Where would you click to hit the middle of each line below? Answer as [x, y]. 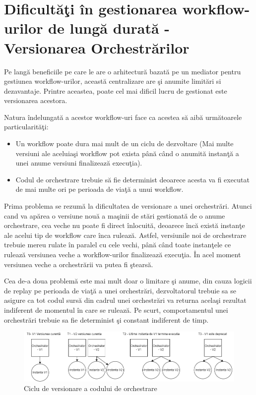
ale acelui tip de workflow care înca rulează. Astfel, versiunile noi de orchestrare [125, 235]
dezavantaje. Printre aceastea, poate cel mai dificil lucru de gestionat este [116, 90]
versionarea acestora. [36, 100]
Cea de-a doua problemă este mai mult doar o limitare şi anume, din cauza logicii [128, 281]
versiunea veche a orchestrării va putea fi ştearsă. [79, 264]
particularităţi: [26, 127]
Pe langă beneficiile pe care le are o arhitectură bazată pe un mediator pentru [123, 71]
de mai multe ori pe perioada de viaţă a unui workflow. [99, 189]
